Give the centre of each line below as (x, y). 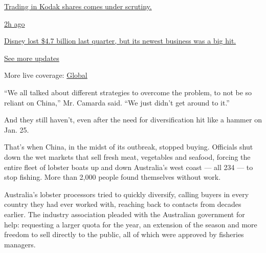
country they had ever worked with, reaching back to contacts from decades (123, 204)
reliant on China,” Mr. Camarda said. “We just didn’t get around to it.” (117, 102)
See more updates (32, 58)
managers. (20, 244)
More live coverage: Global (46, 75)
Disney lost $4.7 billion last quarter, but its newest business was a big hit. (120, 41)
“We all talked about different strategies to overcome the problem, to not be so (128, 92)
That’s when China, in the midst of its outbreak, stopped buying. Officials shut (129, 147)
